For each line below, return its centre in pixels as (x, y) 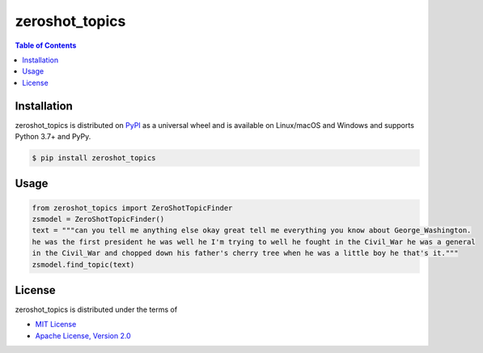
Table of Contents (46, 45)
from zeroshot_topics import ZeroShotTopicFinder (132, 208)
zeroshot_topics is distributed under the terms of (96, 310)
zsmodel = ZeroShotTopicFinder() (98, 219)
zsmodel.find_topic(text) (83, 264)
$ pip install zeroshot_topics (94, 158)
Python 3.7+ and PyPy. (53, 137)
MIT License (56, 325)
